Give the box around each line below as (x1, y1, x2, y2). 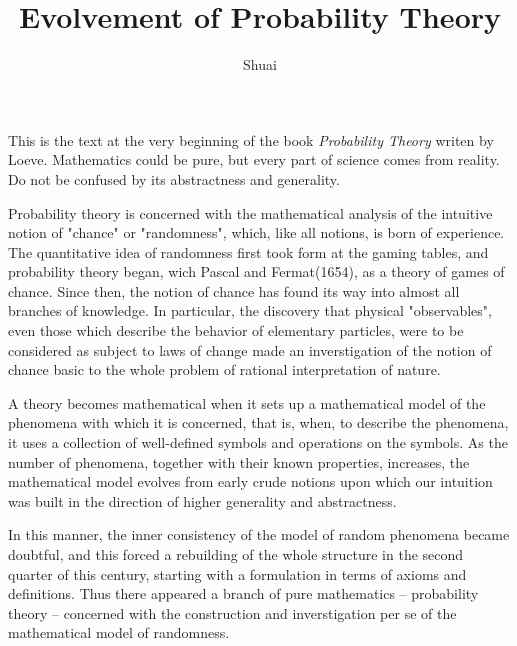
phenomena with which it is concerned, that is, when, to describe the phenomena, (8, 412, 509, 433)
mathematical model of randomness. (8, 622, 230, 643)
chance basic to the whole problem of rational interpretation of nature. (8, 359, 441, 380)
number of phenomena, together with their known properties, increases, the (8, 451, 470, 472)
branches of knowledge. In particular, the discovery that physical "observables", (8, 300, 492, 321)
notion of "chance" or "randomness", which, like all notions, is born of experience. (8, 222, 505, 243)
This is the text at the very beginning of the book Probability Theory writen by (8, 129, 494, 150)
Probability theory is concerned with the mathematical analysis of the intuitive (8, 202, 493, 223)
